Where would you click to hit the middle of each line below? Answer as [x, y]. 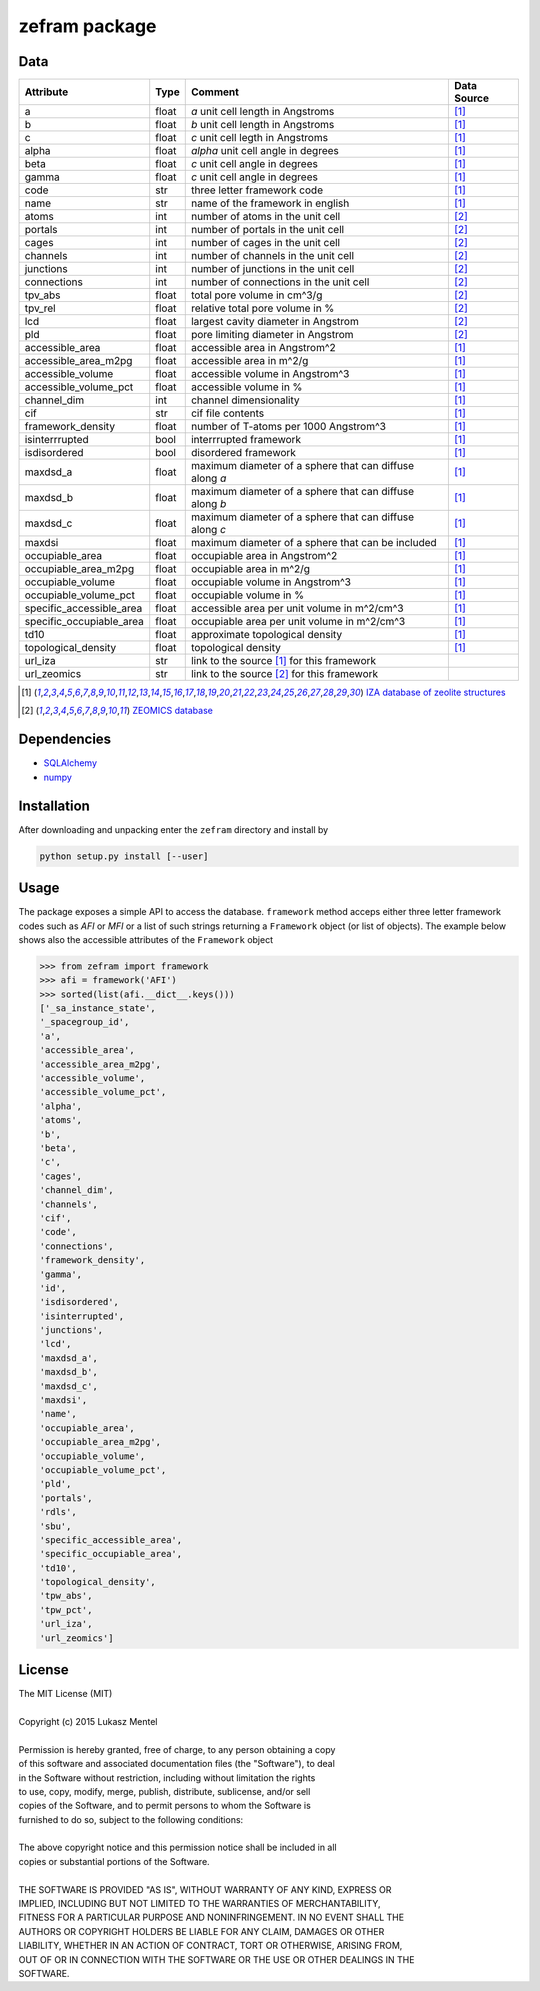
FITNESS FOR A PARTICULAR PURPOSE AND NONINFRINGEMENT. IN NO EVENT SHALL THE [211, 1917]
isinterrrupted [56, 440]
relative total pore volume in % [262, 308]
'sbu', [55, 1526]
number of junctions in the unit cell [272, 269]
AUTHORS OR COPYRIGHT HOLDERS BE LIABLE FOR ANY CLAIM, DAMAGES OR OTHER [201, 1931]
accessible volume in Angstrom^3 [270, 374]
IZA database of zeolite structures [435, 692]
